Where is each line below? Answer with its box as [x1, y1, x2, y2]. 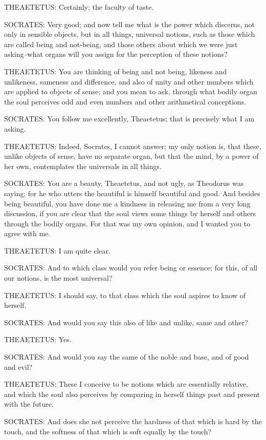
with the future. [4, 399, 54, 409]
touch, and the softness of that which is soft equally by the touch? [4, 426, 212, 436]
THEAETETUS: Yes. [4, 334, 72, 345]
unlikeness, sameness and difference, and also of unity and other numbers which [4, 76, 254, 87]
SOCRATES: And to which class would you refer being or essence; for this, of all [4, 262, 258, 273]
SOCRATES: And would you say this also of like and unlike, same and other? [4, 317, 248, 327]
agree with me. [4, 228, 51, 239]
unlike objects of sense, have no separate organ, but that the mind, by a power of [4, 151, 259, 161]
